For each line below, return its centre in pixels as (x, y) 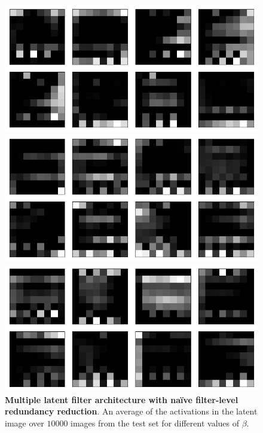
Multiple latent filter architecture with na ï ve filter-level (122, 399)
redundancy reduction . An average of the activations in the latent (131, 411)
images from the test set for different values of (155, 423)
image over (25, 423)
